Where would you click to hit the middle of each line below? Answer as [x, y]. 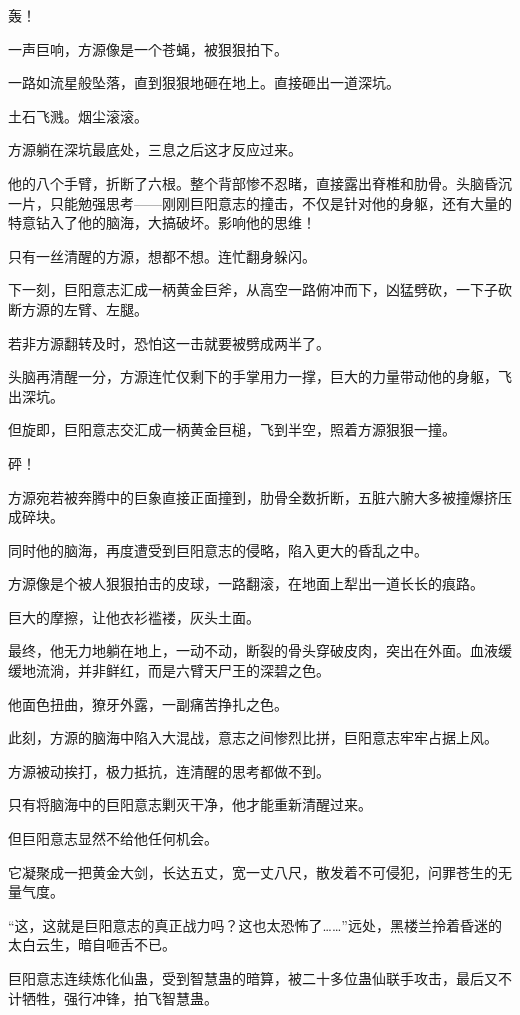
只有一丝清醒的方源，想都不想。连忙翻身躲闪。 [162, 255]
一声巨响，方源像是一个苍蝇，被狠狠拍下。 [148, 48]
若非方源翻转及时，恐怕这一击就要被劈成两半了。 [169, 342]
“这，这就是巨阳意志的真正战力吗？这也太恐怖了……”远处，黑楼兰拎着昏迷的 [255, 924]
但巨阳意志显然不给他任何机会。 [113, 838]
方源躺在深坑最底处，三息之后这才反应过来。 [155, 149]
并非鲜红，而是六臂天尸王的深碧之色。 [203, 670]
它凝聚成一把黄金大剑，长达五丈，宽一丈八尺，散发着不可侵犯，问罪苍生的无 [260, 871]
